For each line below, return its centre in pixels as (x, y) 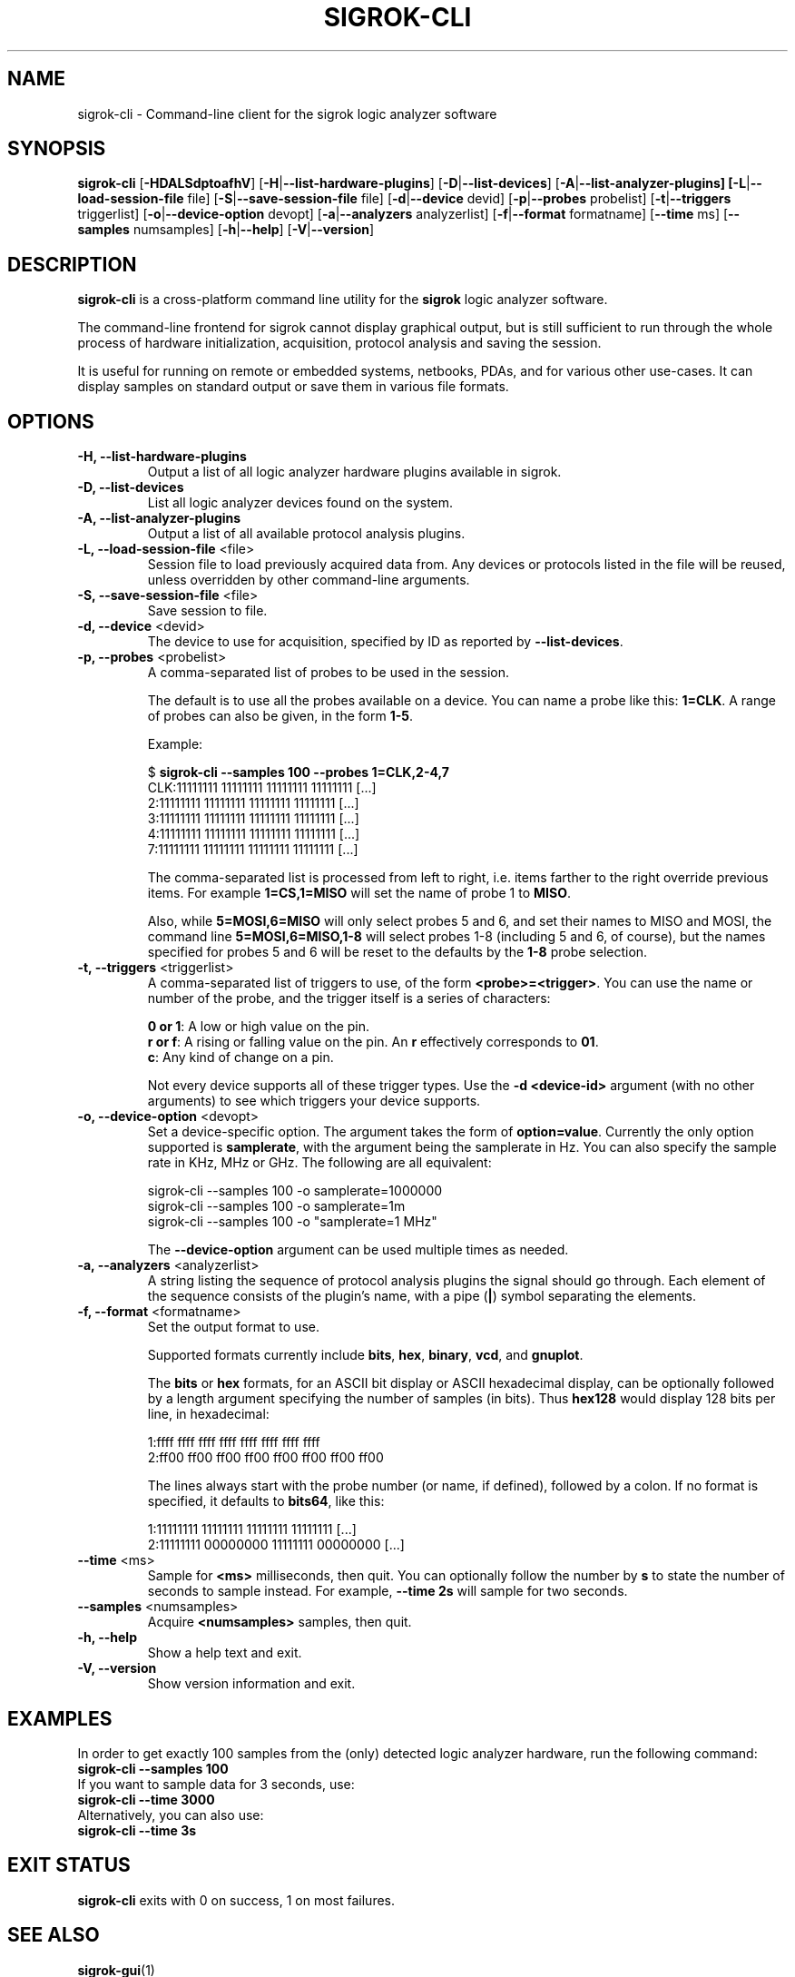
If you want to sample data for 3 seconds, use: (216, 1784)
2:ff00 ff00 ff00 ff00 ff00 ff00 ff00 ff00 (265, 1458)
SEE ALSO (54, 1935)
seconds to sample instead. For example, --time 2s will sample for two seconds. (388, 1591)
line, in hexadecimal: (208, 1414)
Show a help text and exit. (225, 1653)
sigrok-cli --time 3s (137, 1830)
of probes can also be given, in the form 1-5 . (280, 716)
